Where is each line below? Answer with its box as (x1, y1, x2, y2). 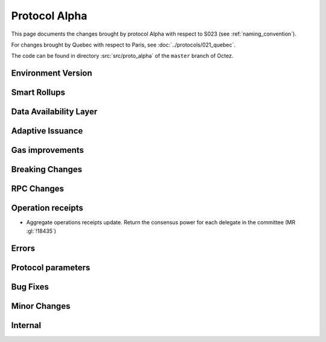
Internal (11, 320, 42, 331)
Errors (11, 243, 36, 253)
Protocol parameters (11, 262, 91, 273)
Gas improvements (11, 145, 85, 155)
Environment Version (11, 68, 93, 79)
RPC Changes (11, 184, 65, 194)
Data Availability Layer (11, 106, 98, 117)
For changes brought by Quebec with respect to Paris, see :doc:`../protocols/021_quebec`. (11, 41, 235, 48)
